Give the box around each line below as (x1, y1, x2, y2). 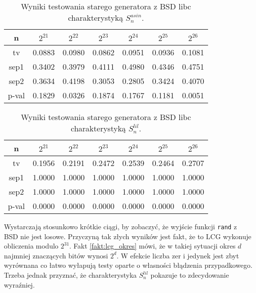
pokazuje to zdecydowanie (150, 270, 229, 280)
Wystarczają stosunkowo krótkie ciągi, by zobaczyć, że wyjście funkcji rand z (4, 221, 237, 231)
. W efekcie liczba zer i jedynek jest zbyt (117, 250, 239, 260)
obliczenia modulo (4, 241, 59, 251)
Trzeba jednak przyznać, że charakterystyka (4, 270, 137, 280)
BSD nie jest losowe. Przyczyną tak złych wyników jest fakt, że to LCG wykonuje (4, 231, 252, 241)
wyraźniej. (4, 279, 35, 290)
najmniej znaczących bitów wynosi (4, 250, 108, 260)
